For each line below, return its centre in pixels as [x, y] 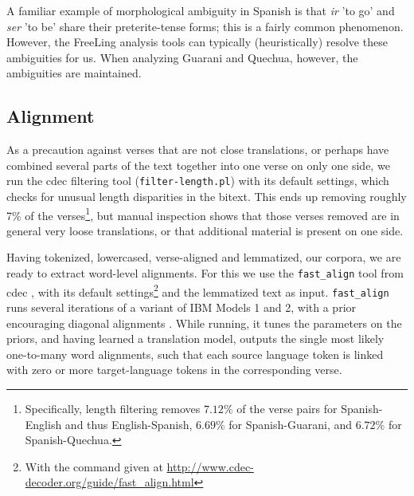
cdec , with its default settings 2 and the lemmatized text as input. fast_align [198, 290]
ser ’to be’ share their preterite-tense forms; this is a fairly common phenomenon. [205, 26]
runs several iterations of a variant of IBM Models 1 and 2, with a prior [182, 307]
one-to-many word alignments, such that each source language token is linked [195, 354]
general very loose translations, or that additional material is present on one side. [205, 230]
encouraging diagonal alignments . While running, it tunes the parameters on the [204, 323]
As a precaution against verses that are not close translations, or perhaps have [198, 150]
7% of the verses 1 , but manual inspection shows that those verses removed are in [203, 214]
